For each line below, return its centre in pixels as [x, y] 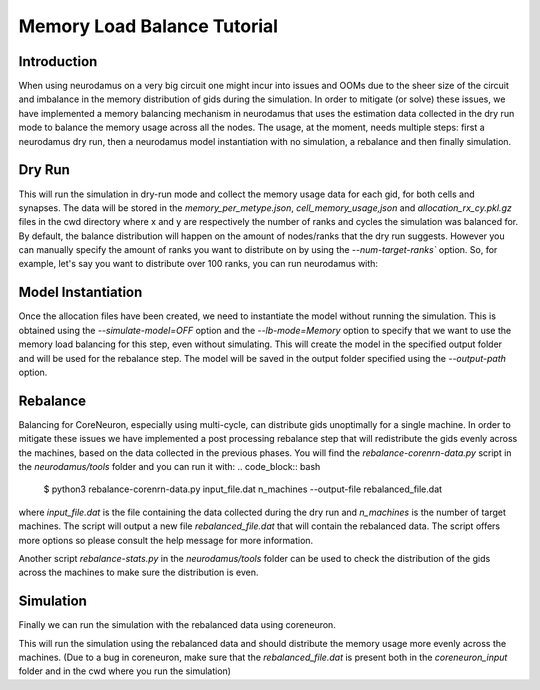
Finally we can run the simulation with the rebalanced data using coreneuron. [177, 625]
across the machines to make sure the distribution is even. [138, 572]
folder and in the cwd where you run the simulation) [125, 671]
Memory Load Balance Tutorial [148, 26]
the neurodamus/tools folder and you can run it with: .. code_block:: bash [169, 467]
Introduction [58, 61]
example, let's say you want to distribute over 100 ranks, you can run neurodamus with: [198, 264]
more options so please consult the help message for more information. [166, 540]
